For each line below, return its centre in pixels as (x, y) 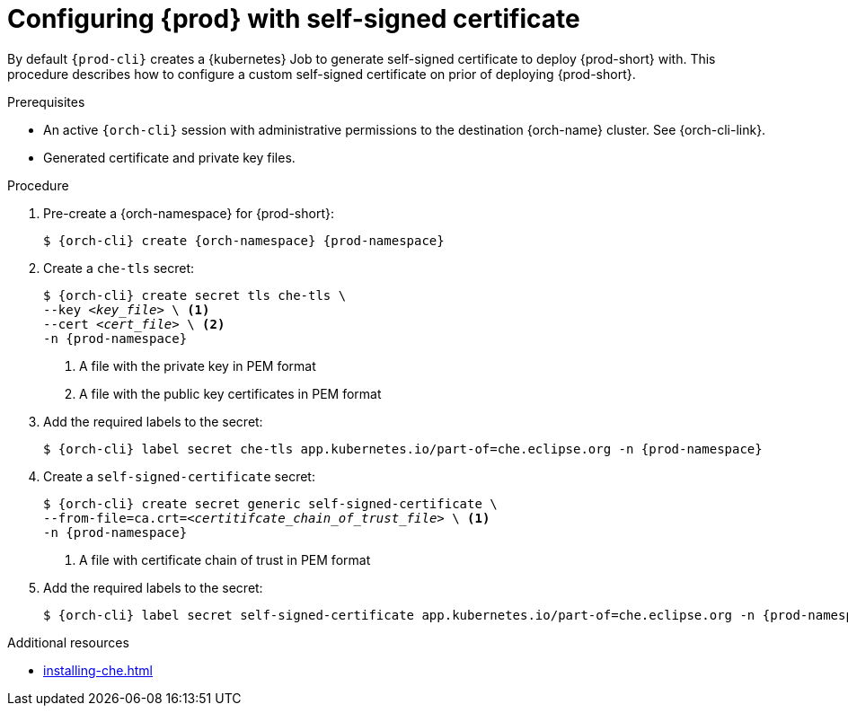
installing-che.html (98, 670)
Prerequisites (46, 101)
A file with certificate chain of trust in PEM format (225, 559)
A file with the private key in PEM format (198, 365)
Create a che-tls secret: (119, 268)
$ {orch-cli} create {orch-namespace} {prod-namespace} (244, 240)
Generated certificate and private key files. (169, 157)
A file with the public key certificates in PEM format (230, 393)
